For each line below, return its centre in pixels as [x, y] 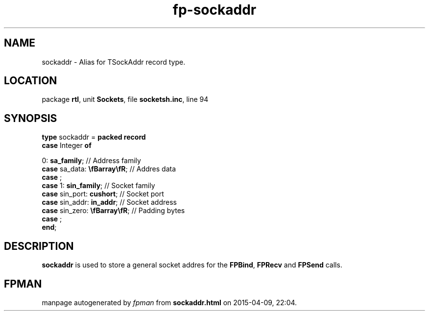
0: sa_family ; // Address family [91, 161]
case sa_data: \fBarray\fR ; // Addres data [109, 169]
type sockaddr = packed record [94, 137]
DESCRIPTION [39, 246]
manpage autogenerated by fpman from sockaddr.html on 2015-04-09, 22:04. [169, 302]
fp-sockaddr [214, 10]
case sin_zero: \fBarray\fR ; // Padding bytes [113, 211]
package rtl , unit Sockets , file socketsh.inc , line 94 [125, 99]
